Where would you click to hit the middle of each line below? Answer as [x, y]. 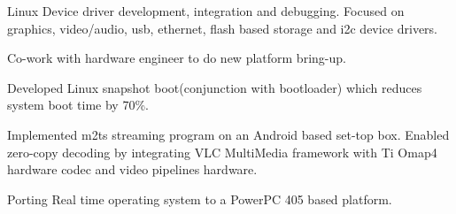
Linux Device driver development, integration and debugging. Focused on [206, 11]
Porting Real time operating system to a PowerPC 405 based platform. [200, 199]
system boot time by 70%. [78, 105]
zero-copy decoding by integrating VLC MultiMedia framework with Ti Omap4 [222, 152]
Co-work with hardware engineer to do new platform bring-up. [177, 58]
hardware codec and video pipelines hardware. [132, 169]
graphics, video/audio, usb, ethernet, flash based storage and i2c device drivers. [223, 28]
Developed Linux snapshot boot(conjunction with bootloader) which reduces [215, 87]
